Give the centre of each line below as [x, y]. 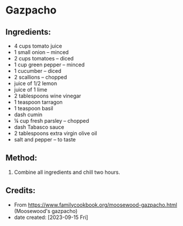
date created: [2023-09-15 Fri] [51, 217]
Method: [21, 158]
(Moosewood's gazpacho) [46, 211]
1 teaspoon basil [33, 108]
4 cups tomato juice [38, 46]
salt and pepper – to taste [45, 139]
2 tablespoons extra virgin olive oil [55, 133]
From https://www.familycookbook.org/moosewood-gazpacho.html [95, 205]
